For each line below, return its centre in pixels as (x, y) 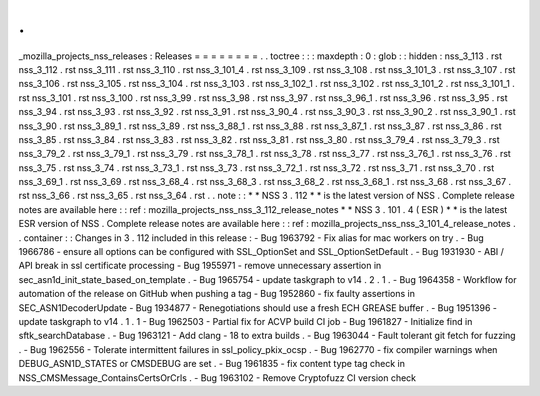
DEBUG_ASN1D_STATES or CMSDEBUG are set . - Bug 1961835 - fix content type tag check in (211, 364)
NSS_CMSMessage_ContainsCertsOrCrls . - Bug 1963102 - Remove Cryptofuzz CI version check (217, 377)
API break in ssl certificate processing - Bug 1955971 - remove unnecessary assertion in (200, 266)
